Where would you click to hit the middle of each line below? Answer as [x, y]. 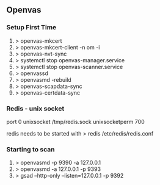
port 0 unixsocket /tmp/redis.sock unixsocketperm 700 [75, 122]
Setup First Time [31, 27]
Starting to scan [31, 149]
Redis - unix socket [35, 108]
